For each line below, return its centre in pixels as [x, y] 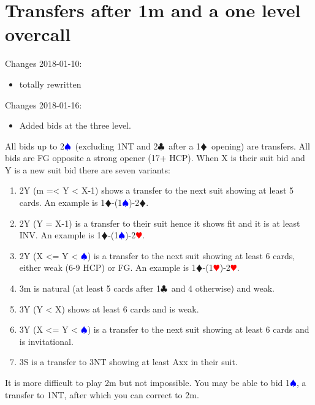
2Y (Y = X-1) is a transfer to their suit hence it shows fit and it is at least [160, 223]
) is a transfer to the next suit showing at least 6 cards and [198, 329]
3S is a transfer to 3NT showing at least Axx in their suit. [128, 362]
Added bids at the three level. [75, 125]
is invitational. [46, 341]
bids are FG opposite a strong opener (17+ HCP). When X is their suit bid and [155, 158]
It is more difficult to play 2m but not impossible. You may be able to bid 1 [147, 382]
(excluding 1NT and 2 [116, 146]
